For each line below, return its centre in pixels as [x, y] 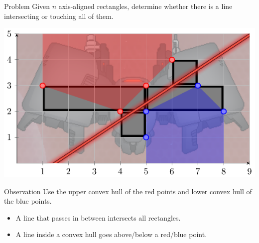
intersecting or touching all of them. [59, 16]
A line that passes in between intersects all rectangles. [98, 217]
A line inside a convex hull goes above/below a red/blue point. [111, 234]
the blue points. [28, 201]
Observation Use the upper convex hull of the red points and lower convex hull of [128, 191]
